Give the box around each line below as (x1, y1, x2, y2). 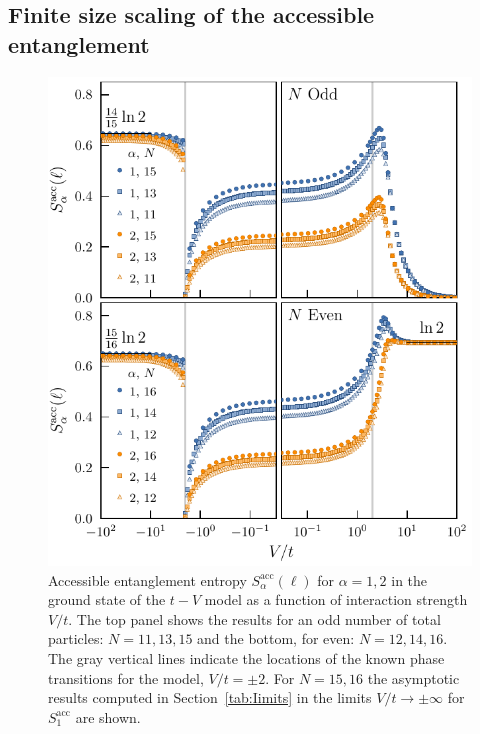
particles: (48, 628, 104, 649)
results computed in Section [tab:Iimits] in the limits (48, 687, 372, 708)
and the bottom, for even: (197, 628, 355, 649)
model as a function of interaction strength (204, 589, 468, 610)
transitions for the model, (48, 667, 204, 688)
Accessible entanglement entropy (48, 569, 247, 590)
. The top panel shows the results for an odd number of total (68, 608, 441, 629)
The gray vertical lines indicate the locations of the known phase (48, 648, 445, 669)
